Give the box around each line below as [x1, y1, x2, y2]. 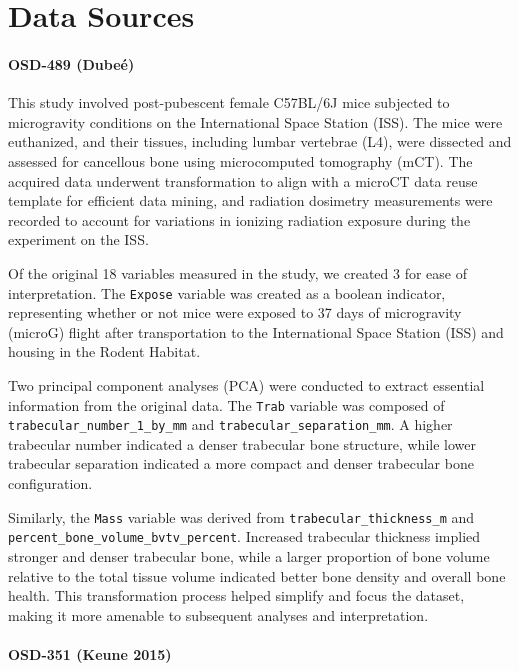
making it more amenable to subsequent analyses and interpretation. [8, 604, 429, 625]
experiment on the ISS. [8, 229, 149, 250]
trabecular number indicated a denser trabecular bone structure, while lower [8, 433, 476, 454]
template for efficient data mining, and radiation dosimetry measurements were [8, 190, 493, 211]
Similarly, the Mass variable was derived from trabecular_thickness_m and [8, 506, 475, 527]
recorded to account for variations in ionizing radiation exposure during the [8, 209, 471, 230]
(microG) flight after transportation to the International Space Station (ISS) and [8, 321, 504, 342]
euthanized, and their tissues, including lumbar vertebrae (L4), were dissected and [8, 131, 512, 152]
